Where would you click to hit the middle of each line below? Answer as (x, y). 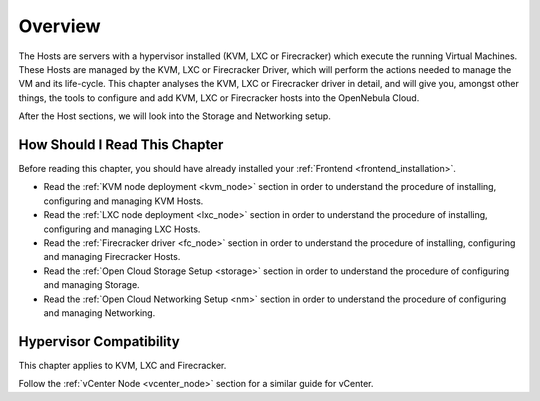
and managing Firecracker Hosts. (112, 257)
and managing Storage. (91, 285)
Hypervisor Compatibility (99, 341)
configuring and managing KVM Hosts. (123, 201)
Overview (59, 26)
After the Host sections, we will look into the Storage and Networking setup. (175, 116)
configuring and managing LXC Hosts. (122, 229)
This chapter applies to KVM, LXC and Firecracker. (122, 365)
